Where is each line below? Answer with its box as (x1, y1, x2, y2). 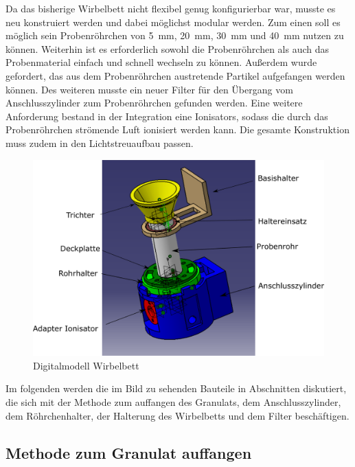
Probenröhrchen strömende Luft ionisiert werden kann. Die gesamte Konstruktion (5, 122, 350, 137)
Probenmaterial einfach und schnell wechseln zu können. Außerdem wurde (5, 55, 317, 69)
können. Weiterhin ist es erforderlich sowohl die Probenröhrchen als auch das (5, 41, 330, 56)
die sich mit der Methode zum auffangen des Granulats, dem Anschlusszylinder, (5, 395, 341, 409)
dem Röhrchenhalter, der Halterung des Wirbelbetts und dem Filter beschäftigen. (5, 408, 350, 422)
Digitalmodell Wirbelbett (33, 358, 139, 372)
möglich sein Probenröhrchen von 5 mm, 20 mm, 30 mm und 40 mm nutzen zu (5, 28, 344, 43)
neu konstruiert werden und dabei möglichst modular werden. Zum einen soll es (5, 14, 341, 29)
